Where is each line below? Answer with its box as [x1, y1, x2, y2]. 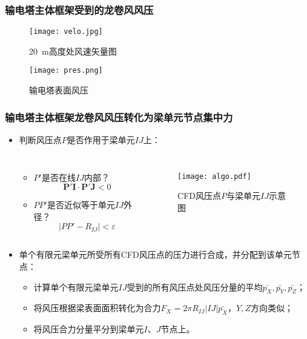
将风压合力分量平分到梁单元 [33, 323, 144, 335]
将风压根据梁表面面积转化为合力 [33, 301, 161, 314]
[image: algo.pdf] [177, 172, 251, 181]
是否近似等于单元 [47, 198, 115, 211]
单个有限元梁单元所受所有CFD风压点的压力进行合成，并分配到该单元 [19, 248, 292, 261]
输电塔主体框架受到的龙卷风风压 [5, 2, 154, 17]
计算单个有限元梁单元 [33, 280, 119, 293]
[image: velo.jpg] [29, 27, 103, 36]
